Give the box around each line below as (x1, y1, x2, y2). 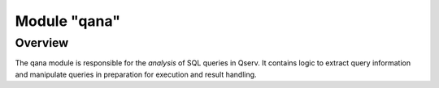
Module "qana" (15, 12, 121, 30)
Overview (15, 36, 69, 50)
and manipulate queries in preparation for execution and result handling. (15, 69, 257, 79)
